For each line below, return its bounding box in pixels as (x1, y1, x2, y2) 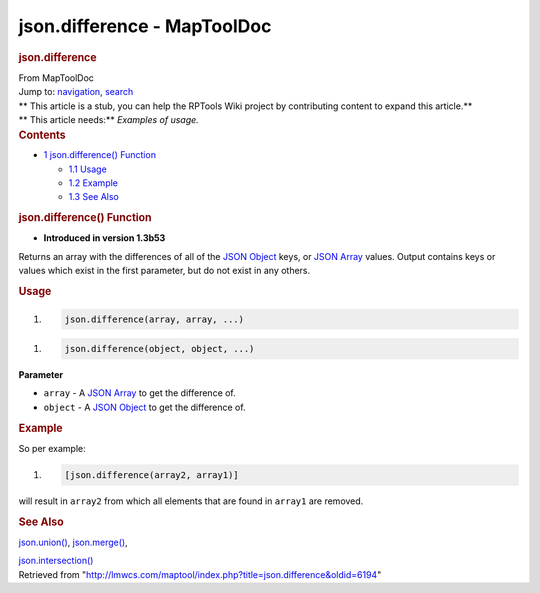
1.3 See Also (68, 191, 120, 203)
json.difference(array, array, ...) (64, 313, 245, 325)
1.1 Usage (68, 163, 107, 175)
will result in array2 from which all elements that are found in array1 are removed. (18, 495, 364, 507)
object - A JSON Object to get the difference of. (43, 401, 246, 413)
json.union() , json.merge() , (18, 536, 129, 548)
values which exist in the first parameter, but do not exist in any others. (18, 265, 311, 277)
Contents (18, 128, 66, 142)
